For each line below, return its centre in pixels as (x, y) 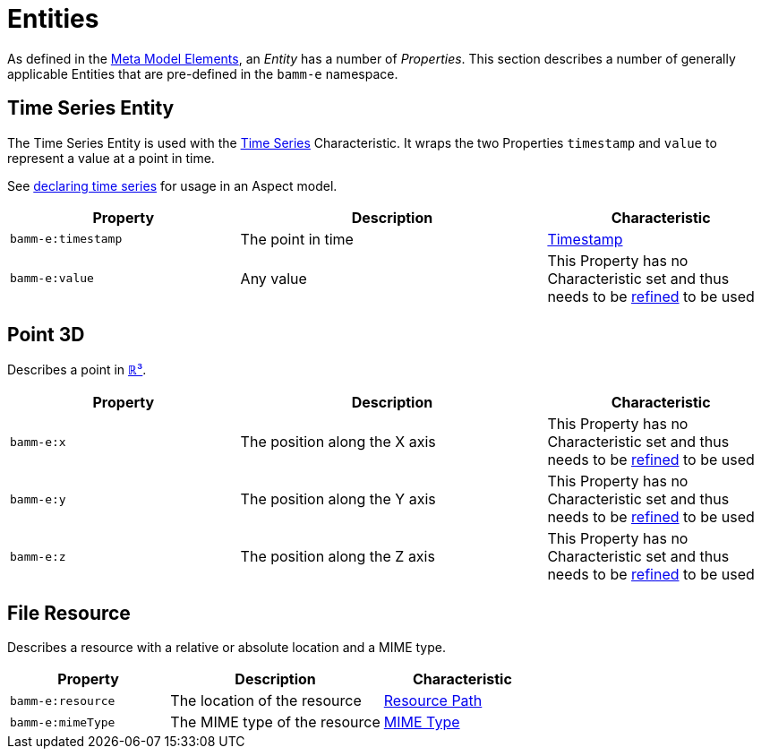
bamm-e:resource (63, 700)
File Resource (69, 613)
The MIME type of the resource (275, 722)
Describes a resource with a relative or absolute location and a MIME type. (227, 648)
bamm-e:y (38, 499)
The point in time (297, 239)
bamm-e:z (38, 556)
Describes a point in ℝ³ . (77, 370)
